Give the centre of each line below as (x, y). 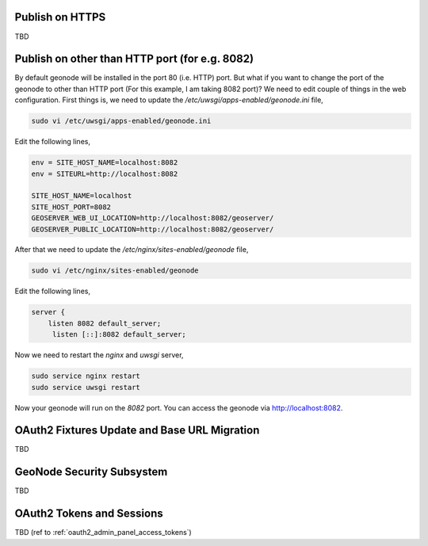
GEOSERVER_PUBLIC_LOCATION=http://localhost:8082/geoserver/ (153, 229)
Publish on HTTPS (60, 17)
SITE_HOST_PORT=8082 (71, 207)
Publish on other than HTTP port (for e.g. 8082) (134, 59)
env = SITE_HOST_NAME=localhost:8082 (105, 163)
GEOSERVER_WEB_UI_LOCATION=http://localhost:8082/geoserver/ (153, 218)
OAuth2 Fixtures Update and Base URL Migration (137, 431)
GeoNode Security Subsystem (91, 472)
